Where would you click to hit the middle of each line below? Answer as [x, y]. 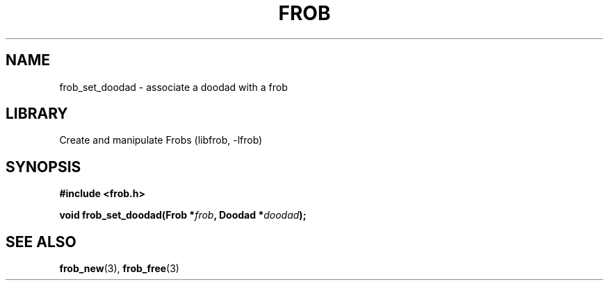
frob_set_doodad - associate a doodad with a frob [173, 87]
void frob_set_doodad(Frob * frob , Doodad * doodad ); [183, 215]
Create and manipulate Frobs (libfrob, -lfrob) [161, 140]
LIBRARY [37, 114]
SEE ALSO [41, 242]
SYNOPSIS [43, 167]
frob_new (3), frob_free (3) [119, 269]
